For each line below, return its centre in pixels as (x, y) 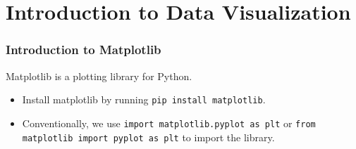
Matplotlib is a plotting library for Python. (99, 76)
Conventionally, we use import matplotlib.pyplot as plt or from (169, 123)
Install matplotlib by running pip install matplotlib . (144, 99)
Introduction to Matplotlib (84, 50)
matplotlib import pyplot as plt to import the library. (148, 137)
